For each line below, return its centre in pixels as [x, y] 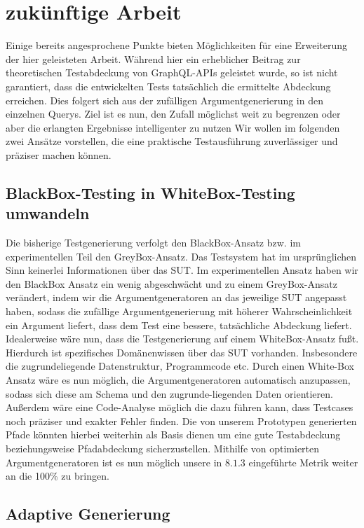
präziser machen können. [59, 154]
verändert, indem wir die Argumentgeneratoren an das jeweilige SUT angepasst [176, 297]
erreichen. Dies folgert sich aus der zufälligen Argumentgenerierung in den [164, 100]
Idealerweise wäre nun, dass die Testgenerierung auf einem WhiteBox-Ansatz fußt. [182, 339]
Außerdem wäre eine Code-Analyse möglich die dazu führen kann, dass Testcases [180, 407]
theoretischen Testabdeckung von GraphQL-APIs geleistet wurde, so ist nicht [172, 72]
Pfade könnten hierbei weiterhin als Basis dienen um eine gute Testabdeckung [173, 435]
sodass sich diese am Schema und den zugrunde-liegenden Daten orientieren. [169, 393]
